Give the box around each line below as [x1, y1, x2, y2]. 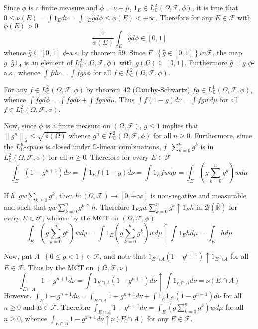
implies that [162, 120, 199, 131]
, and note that [99, 251, 146, 261]
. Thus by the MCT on [24, 262, 94, 272]
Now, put [4, 251, 32, 261]
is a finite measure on [45, 120, 110, 131]
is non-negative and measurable [150, 190, 246, 200]
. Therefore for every [86, 152, 149, 162]
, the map [212, 47, 242, 58]
